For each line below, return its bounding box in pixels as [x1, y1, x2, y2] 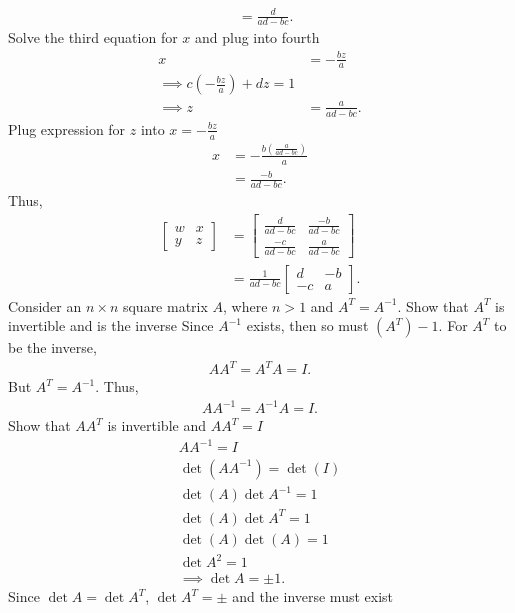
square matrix [122, 295, 208, 316]
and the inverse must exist [232, 586, 394, 607]
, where [223, 295, 268, 316]
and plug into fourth [195, 27, 320, 48]
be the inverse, [8, 337, 97, 358]
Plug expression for [8, 118, 126, 139]
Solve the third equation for [8, 27, 178, 48]
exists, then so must [246, 315, 369, 336]
